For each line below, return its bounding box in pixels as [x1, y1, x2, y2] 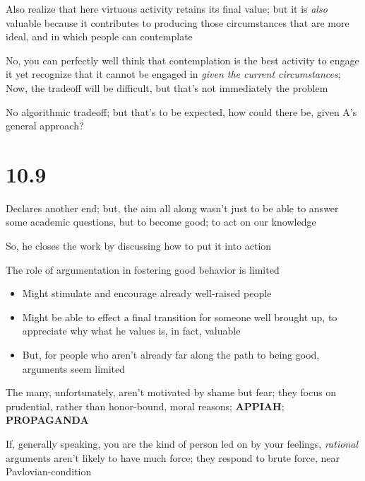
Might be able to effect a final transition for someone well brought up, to [22, 309, 337, 324]
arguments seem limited [22, 361, 126, 376]
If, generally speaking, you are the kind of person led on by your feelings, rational [6, 436, 358, 451]
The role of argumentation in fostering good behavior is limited [6, 262, 280, 277]
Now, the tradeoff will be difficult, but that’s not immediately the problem [6, 80, 328, 95]
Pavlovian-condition [6, 464, 92, 479]
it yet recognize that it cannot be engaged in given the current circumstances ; [6, 66, 341, 81]
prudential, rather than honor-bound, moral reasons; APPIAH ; [6, 398, 285, 413]
